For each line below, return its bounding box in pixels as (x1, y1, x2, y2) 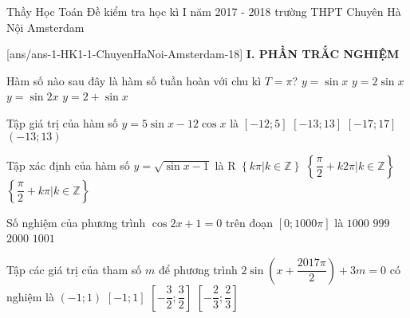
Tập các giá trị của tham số (6, 261, 142, 277)
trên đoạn (225, 214, 274, 230)
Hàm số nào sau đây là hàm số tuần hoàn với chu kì (6, 72, 262, 88)
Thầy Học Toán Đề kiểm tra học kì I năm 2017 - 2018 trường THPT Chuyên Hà (6, 3, 401, 19)
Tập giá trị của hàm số (6, 114, 118, 131)
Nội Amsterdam (6, 18, 85, 35)
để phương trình (158, 261, 238, 277)
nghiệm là (6, 288, 54, 304)
